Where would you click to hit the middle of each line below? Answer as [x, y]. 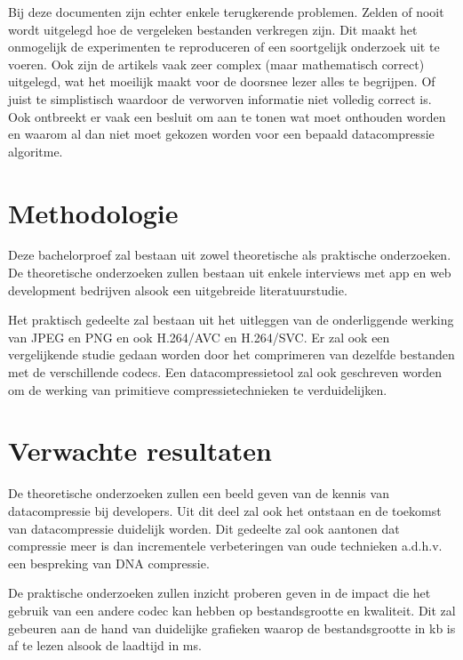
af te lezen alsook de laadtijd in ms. [105, 645]
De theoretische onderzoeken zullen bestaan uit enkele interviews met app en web [230, 273]
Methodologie [93, 212]
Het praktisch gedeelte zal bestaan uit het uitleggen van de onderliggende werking [231, 320]
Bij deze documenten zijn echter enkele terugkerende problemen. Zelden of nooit [226, 12]
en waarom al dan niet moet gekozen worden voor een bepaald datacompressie [221, 134]
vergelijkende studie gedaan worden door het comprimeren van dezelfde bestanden [231, 354]
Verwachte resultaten [140, 451]
